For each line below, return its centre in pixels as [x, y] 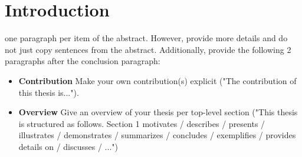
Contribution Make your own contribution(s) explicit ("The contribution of [157, 80]
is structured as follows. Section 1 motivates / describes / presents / [142, 123]
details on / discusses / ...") [68, 146]
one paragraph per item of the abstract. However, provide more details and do [146, 38]
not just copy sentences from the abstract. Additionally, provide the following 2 [148, 49]
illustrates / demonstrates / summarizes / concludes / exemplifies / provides [157, 135]
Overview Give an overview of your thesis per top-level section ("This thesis [158, 112]
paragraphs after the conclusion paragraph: [83, 61]
